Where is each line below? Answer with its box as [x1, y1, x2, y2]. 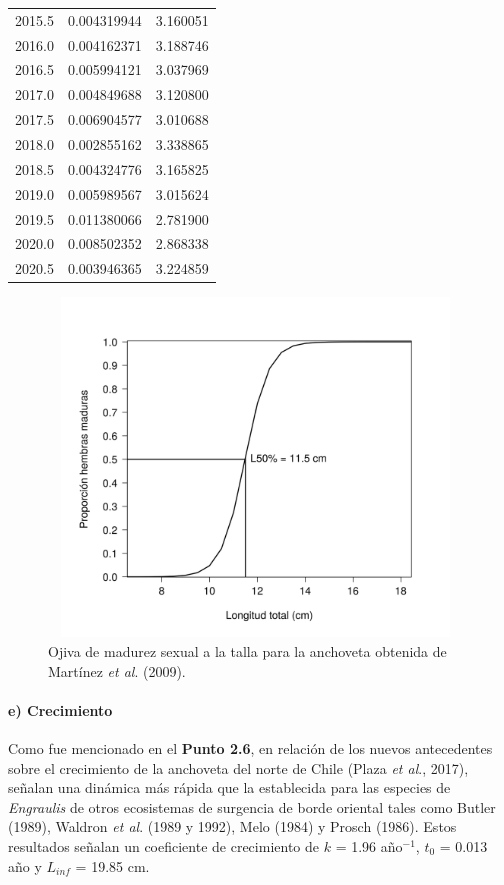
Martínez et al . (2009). [48, 660, 186, 681]
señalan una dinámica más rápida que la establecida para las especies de [8, 777, 451, 798]
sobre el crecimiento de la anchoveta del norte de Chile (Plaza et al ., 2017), [8, 757, 469, 778]
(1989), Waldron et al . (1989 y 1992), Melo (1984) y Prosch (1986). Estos [8, 816, 457, 837]
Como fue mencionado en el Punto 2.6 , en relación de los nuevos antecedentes [8, 738, 493, 759]
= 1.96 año [335, 835, 403, 856]
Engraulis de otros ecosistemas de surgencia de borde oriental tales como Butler [8, 796, 496, 817]
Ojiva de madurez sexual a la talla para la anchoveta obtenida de [48, 641, 447, 662]
